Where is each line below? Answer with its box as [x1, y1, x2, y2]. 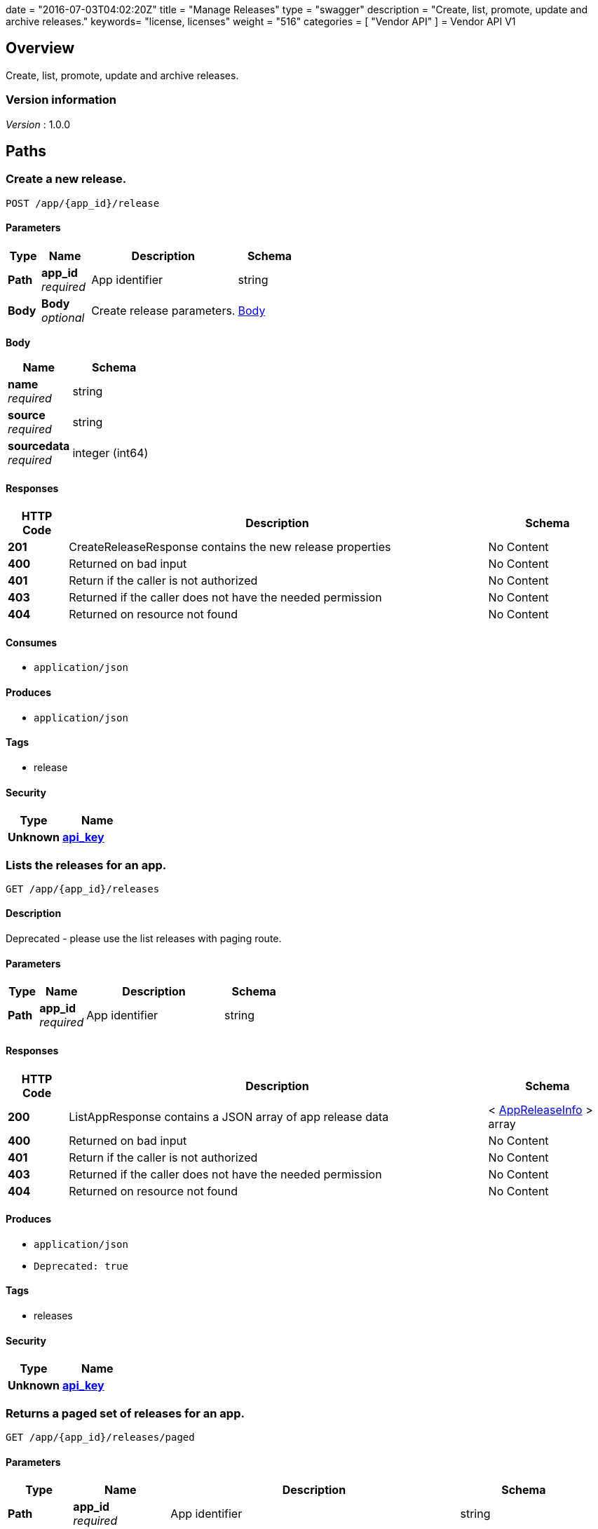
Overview [6, 39, 75, 57]
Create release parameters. [91, 304, 236, 318]
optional [41, 311, 85, 325]
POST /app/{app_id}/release [6, 197, 160, 209]
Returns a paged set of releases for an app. [6, 1406, 245, 1420]
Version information [6, 93, 116, 107]
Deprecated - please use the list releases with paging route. [6, 932, 282, 945]
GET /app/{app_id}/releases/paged [6, 1431, 195, 1443]
